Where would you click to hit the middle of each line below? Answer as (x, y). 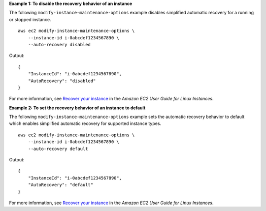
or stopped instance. (30, 19)
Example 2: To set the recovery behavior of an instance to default (77, 108)
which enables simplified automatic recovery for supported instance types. (85, 123)
